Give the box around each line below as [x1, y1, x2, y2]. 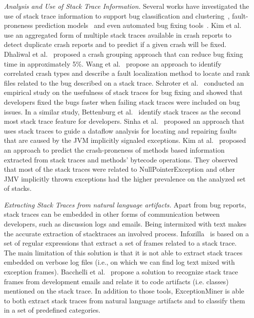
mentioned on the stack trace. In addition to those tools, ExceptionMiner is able [4, 286, 244, 296]
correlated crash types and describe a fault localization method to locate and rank [4, 68, 250, 78]
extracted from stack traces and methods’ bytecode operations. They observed [4, 154, 238, 164]
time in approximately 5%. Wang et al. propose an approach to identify [4, 58, 222, 68]
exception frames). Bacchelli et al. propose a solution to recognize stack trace [4, 267, 238, 277]
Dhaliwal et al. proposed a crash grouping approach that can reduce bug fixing [4, 48, 243, 59]
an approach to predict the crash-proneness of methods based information [4, 144, 225, 155]
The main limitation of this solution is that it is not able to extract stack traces [4, 247, 243, 257]
